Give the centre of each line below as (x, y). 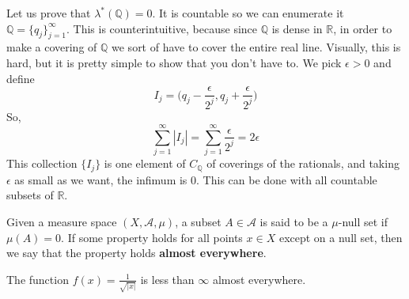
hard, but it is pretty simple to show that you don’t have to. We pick (174, 62)
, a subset (198, 221)
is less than (167, 279)
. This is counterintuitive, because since (162, 28)
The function (38, 279)
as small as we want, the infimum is (101, 179)
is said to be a (294, 221)
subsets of (30, 195)
